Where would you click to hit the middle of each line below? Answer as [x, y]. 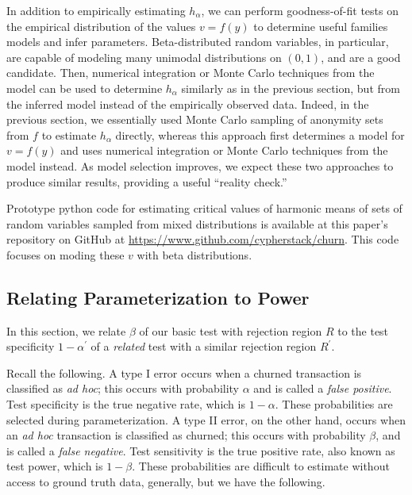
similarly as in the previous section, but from [291, 88]
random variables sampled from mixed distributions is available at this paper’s [197, 223]
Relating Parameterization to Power [158, 297]
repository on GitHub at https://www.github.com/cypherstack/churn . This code [203, 239]
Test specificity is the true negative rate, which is [126, 404]
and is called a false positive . [323, 388]
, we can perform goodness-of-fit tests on [300, 10]
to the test [363, 330]
